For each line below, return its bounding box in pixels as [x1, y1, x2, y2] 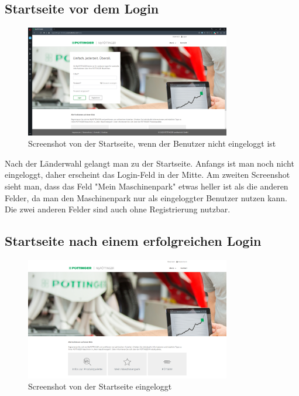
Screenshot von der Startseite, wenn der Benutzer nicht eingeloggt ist [28, 137, 276, 150]
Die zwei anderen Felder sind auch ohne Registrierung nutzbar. [5, 203, 231, 215]
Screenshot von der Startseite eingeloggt [28, 380, 172, 392]
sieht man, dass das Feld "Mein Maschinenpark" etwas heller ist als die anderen [5, 180, 288, 192]
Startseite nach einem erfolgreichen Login [5, 232, 262, 250]
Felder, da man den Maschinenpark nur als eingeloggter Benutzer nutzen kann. [5, 191, 287, 204]
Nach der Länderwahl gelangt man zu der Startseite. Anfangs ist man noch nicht [5, 157, 294, 169]
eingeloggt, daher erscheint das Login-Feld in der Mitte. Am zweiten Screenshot [5, 168, 290, 181]
